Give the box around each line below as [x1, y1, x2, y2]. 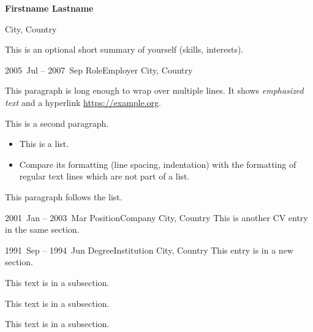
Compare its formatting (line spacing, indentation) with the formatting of [19, 157, 296, 170]
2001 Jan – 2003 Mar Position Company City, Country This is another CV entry [5, 211, 308, 224]
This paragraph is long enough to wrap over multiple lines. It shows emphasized [5, 84, 304, 97]
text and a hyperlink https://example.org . [5, 96, 162, 108]
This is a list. [19, 137, 69, 150]
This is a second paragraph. [5, 116, 109, 129]
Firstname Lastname [5, 2, 94, 14]
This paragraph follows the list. [5, 190, 123, 203]
